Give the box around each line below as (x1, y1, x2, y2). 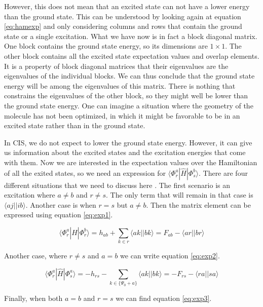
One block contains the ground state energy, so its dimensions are (4, 41, 208, 51)
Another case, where (4, 250, 67, 261)
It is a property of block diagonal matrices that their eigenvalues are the (4, 60, 229, 71)
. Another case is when (25, 199, 96, 210)
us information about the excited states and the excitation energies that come (4, 147, 246, 158)
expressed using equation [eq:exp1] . (4, 209, 113, 220)
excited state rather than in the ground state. (4, 120, 145, 131)
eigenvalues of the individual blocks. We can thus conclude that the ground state (4, 70, 255, 81)
